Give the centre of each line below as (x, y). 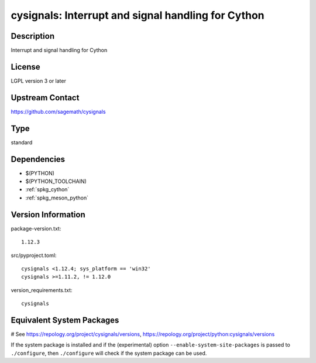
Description (33, 36)
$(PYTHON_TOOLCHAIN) (56, 181)
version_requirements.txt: (42, 290)
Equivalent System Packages (65, 320)
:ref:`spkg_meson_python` (57, 198)
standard (22, 142)
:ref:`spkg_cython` (47, 189)
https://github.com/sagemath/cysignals (58, 111)
